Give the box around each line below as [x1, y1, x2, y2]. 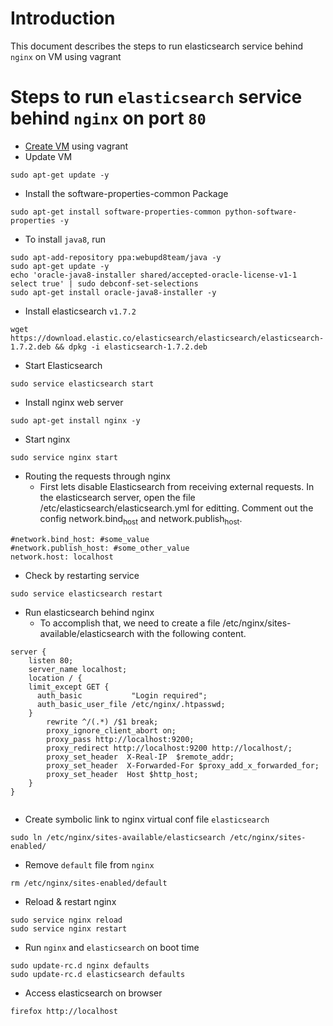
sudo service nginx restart [10, 923, 128, 934]
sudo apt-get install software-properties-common [10, 207, 222, 217]
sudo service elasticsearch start [10, 378, 155, 389]
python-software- [224, 207, 298, 217]
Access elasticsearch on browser [24, 987, 163, 999]
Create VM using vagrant [24, 140, 129, 152]
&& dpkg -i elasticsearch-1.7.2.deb [54, 342, 208, 352]
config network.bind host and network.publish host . [39, 512, 243, 527]
